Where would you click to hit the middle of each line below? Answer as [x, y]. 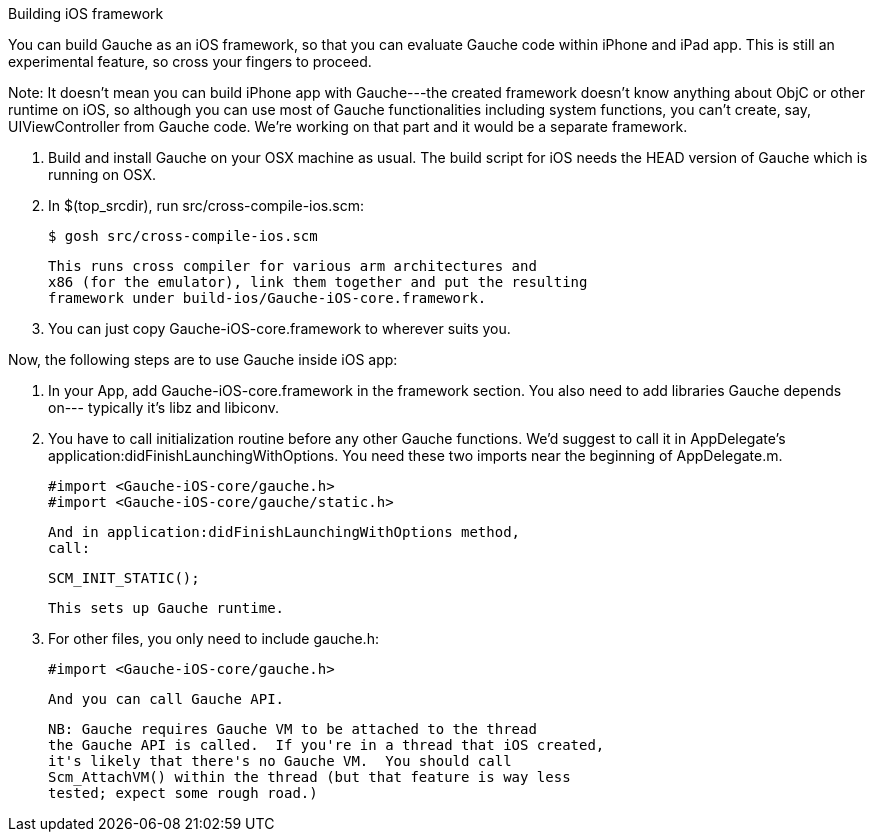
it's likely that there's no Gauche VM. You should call [280, 761]
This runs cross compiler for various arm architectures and [292, 266]
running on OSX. [102, 174]
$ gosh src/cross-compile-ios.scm [183, 236]
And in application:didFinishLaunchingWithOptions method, [284, 532]
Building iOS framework [86, 13]
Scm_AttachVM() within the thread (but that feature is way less [309, 777]
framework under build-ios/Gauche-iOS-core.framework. [267, 298]
